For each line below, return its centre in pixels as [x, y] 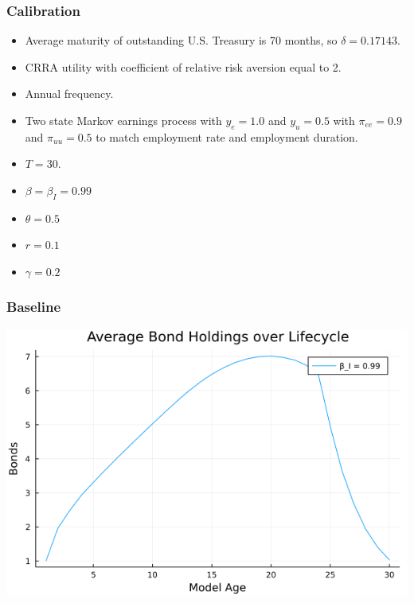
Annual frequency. [69, 93]
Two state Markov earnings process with [123, 120]
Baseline [34, 307]
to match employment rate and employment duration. [227, 136]
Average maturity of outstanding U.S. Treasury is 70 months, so [181, 40]
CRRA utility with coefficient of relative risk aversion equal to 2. [183, 66]
